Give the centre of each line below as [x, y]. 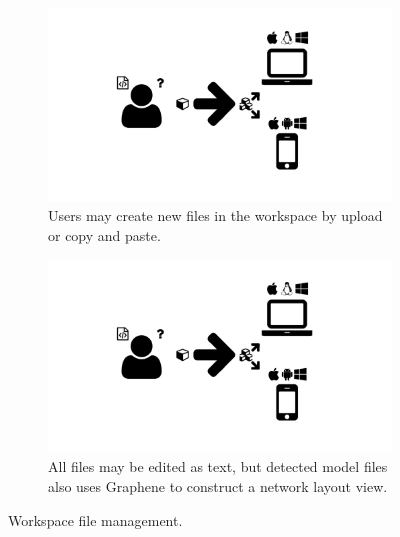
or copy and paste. [104, 234]
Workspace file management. [95, 519]
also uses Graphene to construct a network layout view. [218, 485]
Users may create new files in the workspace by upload [215, 215]
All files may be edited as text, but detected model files [218, 466]
